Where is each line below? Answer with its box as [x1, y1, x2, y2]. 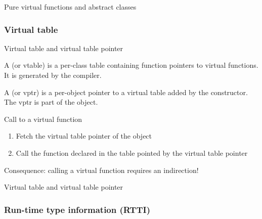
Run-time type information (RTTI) [4, 203, 150, 215]
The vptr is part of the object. [4, 97, 98, 107]
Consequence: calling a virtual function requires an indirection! [4, 164, 199, 175]
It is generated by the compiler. [4, 70, 102, 80]
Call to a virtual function [4, 113, 82, 124]
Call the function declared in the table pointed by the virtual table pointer [16, 147, 248, 158]
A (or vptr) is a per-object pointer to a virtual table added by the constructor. [4, 86, 248, 97]
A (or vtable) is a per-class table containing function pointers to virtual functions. [4, 60, 258, 70]
